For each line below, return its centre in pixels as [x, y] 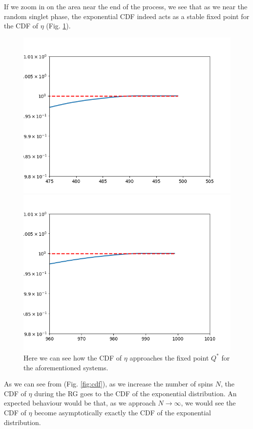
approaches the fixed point [169, 357]
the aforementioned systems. [66, 367]
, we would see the [208, 403]
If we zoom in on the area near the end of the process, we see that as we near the [126, 6]
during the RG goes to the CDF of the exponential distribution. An [136, 393]
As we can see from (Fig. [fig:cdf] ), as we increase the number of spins [109, 384]
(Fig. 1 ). [58, 26]
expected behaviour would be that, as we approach [80, 403]
